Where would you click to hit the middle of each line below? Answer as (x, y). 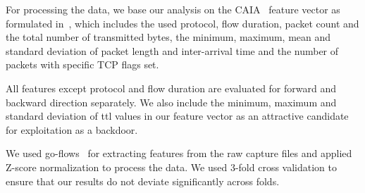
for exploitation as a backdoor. (72, 129)
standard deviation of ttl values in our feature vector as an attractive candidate (177, 116)
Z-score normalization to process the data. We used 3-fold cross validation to (171, 167)
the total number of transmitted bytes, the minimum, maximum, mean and (168, 37)
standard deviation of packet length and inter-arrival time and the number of (172, 50)
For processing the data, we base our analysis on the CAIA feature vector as (173, 9)
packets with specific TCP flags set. (82, 64)
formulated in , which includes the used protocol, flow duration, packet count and (182, 23)
